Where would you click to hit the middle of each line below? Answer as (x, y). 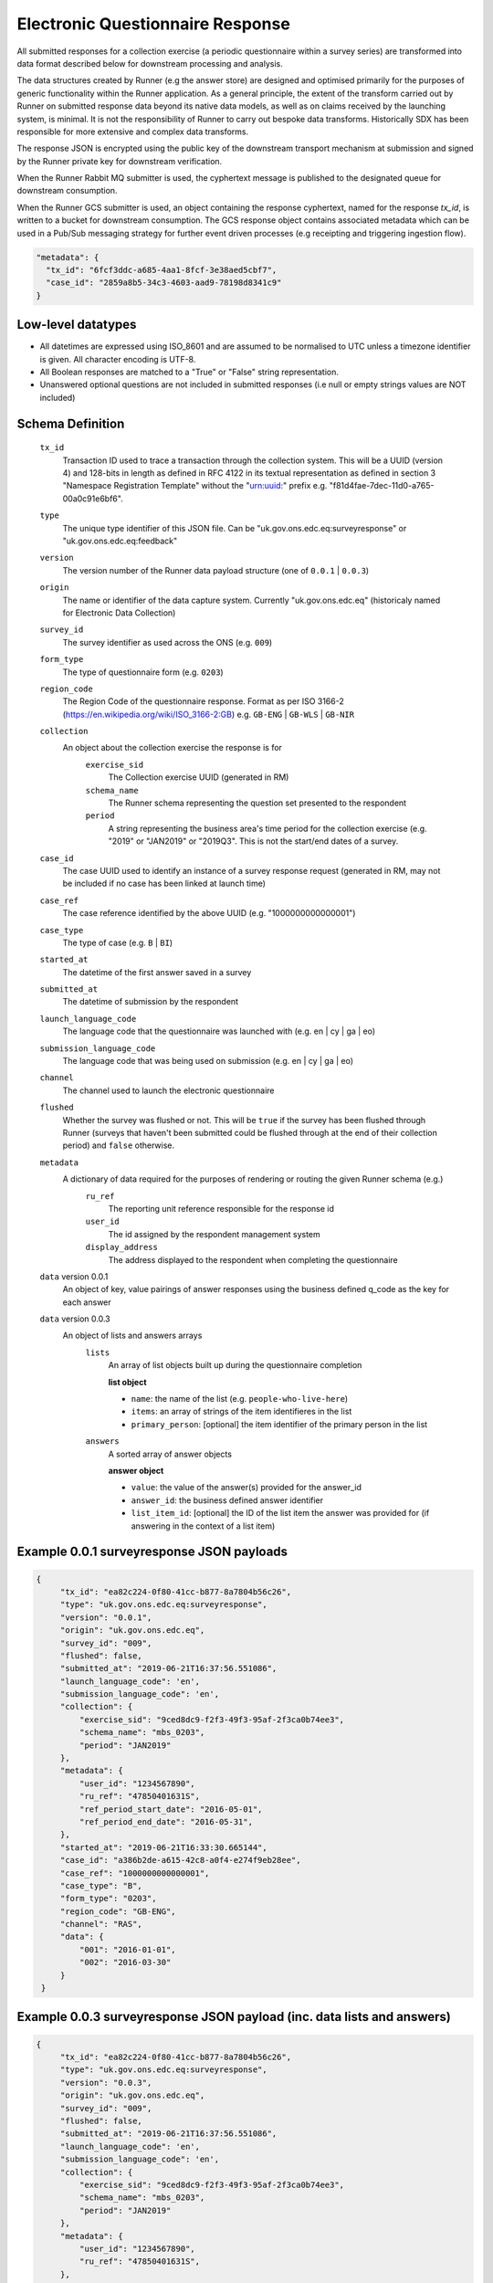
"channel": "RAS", (101, 1924)
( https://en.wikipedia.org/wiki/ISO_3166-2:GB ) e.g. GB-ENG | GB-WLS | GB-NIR (209, 714)
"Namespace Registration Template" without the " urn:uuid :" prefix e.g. (195, 486)
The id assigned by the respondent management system (215, 1234)
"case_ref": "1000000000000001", (135, 1873)
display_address (122, 1247)
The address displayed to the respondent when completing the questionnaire (253, 1259)
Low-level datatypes (77, 325)
